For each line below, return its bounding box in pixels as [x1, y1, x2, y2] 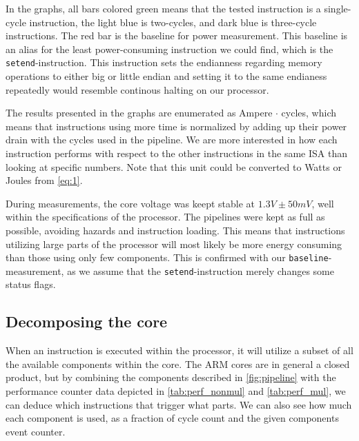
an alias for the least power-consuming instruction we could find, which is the [6, 41, 333, 56]
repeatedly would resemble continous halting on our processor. [6, 82, 269, 96]
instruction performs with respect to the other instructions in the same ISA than [6, 146, 347, 160]
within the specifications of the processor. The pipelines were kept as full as [6, 209, 325, 224]
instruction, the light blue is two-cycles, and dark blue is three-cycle [29, 14, 317, 29]
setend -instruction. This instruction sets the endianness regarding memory [6, 55, 322, 70]
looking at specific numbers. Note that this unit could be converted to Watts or [6, 159, 342, 174]
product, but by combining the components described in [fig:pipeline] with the [6, 370, 336, 384]
